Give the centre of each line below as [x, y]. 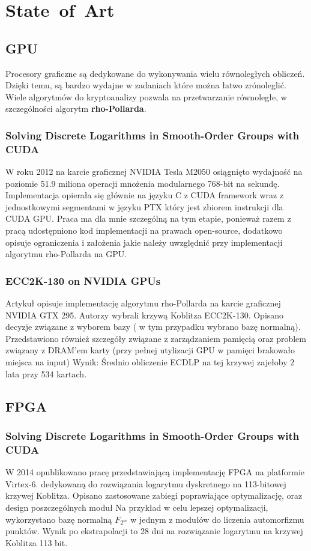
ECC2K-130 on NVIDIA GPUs [83, 280]
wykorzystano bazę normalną [59, 519]
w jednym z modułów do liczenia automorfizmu [217, 519]
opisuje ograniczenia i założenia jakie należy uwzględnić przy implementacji [144, 242]
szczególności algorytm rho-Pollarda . [76, 108]
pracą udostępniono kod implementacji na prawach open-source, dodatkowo [144, 230]
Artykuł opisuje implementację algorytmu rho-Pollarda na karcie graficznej [143, 303]
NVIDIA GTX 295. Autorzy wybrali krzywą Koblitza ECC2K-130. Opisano [145, 315]
